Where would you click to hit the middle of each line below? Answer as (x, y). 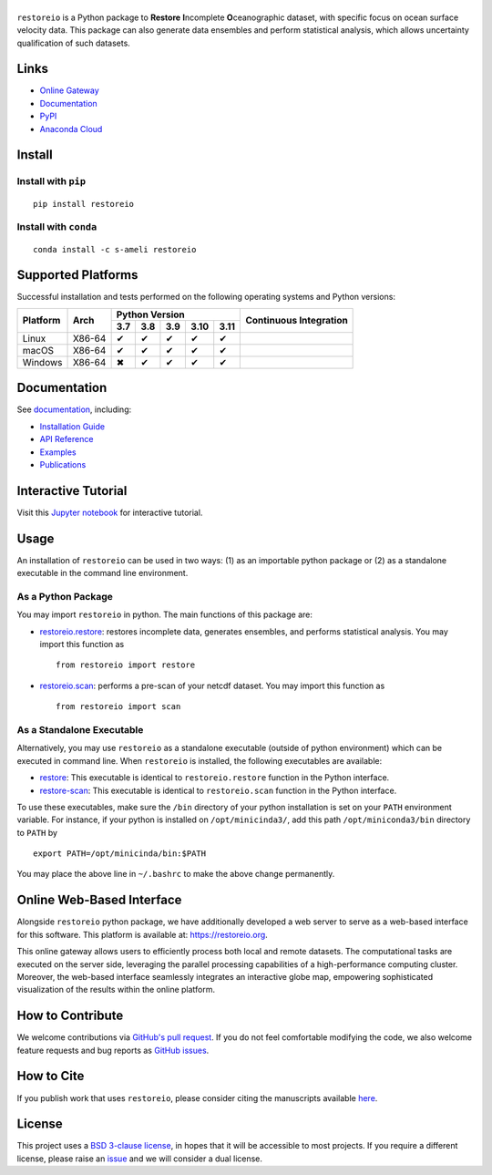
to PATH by (37, 832)
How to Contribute (70, 1016)
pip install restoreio (84, 204)
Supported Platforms (77, 275)
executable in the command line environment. (102, 573)
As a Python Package (65, 596)
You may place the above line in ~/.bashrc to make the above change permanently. (176, 874)
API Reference (67, 439)
